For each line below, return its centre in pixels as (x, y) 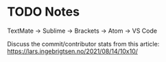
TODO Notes (44, 12)
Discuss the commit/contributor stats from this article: (83, 44)
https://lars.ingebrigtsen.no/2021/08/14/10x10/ (73, 51)
